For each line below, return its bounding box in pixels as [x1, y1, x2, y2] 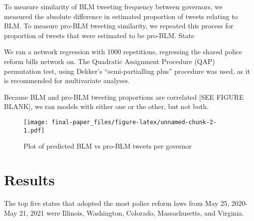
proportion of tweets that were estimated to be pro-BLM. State [4, 30, 195, 40]
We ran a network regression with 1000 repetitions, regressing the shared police [4, 46, 242, 57]
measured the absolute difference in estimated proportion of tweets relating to [4, 11, 238, 21]
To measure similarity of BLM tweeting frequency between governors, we [4, 1, 223, 11]
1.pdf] [24, 127, 45, 134]
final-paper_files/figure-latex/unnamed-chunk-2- [51, 118, 217, 126]
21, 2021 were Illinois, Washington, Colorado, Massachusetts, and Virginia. [19, 207, 244, 218]
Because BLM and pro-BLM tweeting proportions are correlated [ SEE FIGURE [4, 91, 244, 102]
